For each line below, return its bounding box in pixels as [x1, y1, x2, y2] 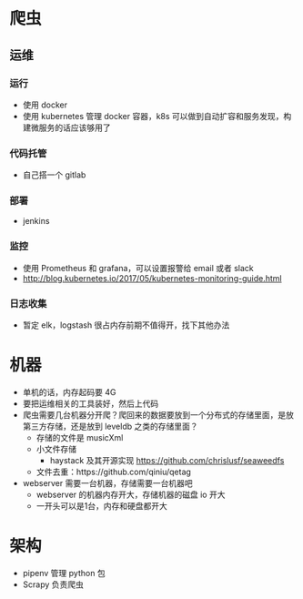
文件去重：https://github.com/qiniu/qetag [35, 466, 191, 477]
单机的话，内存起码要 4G [22, 387, 116, 397]
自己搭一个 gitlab [22, 169, 86, 180]
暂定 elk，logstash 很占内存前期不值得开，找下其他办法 [22, 320, 230, 330]
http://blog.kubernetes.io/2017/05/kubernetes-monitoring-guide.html [22, 272, 282, 283]
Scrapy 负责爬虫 [22, 579, 85, 590]
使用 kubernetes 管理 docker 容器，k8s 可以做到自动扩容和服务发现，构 [22, 110, 292, 121]
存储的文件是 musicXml [35, 432, 124, 442]
